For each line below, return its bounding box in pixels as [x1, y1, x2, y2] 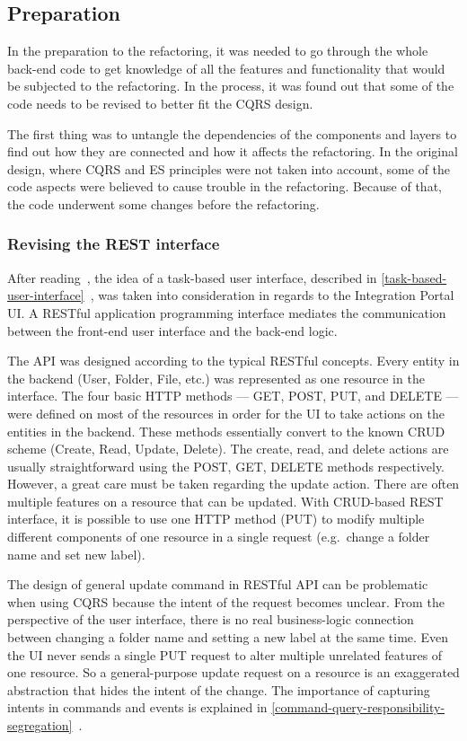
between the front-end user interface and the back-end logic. [7, 321, 338, 340]
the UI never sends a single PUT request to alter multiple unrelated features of [7, 645, 443, 664]
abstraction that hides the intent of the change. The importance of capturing [7, 680, 430, 699]
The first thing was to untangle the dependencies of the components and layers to [7, 124, 457, 143]
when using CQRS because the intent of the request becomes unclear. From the [7, 592, 445, 611]
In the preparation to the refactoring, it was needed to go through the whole [7, 41, 428, 60]
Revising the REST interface [7, 233, 220, 255]
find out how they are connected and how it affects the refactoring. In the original [7, 142, 458, 161]
